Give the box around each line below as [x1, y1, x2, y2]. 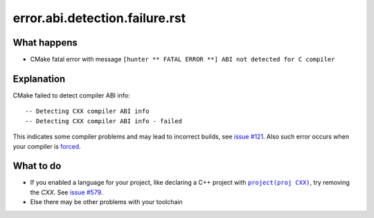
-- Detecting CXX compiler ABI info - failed [25, 117, 183, 125]
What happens [12, 37, 78, 48]
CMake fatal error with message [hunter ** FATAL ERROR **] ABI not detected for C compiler [30, 55, 335, 64]
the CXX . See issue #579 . [30, 188, 103, 197]
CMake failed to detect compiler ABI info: [12, 91, 130, 100]
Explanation [12, 73, 66, 84]
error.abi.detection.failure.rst [12, 10, 186, 26]
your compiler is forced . [12, 142, 81, 150]
